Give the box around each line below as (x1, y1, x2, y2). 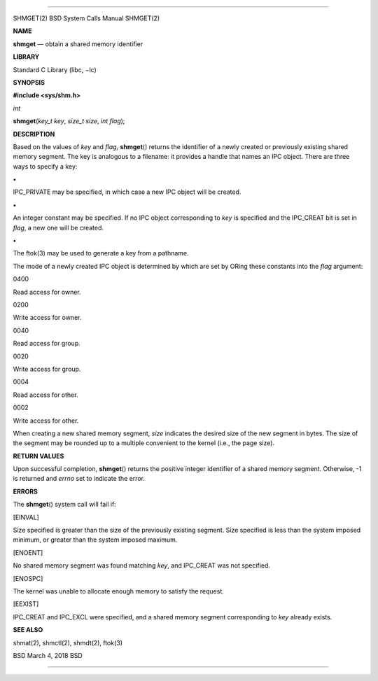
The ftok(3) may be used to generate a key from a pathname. (13, 249, 189, 258)
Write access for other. (13, 416, 79, 425)
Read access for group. (13, 339, 80, 348)
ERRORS (13, 487, 38, 496)
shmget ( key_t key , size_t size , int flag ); (13, 117, 125, 125)
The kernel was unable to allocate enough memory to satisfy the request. (13, 587, 224, 595)
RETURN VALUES (13, 451, 64, 460)
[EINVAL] (13, 513, 40, 521)
